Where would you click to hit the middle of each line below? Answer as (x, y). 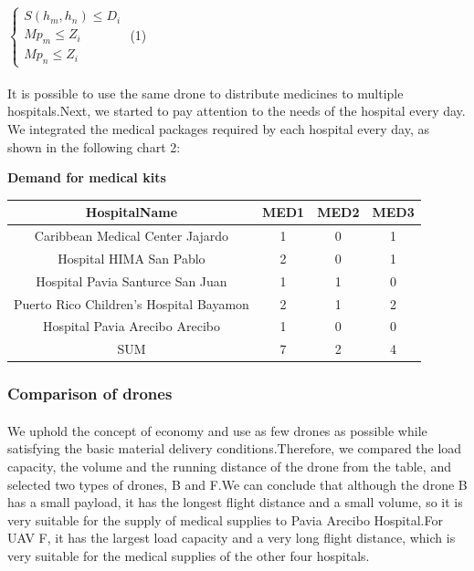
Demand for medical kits (87, 177)
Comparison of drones (90, 394)
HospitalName (132, 212)
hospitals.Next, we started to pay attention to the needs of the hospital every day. (237, 111)
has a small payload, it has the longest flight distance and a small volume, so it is (235, 502)
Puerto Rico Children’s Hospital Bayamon (132, 303)
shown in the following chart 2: (94, 146)
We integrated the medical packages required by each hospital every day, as (218, 128)
